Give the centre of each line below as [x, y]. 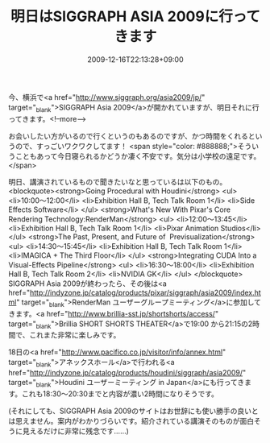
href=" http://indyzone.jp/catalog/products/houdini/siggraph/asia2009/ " [127, 373]
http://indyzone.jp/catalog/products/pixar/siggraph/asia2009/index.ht [145, 292]
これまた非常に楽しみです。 [75, 335]
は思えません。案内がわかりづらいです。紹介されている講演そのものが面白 [131, 420]
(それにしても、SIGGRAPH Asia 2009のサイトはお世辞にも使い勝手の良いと [134, 411]
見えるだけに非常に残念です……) [75, 431]
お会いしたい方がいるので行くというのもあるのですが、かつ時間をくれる [128, 136]
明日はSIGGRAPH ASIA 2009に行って [135, 17]
